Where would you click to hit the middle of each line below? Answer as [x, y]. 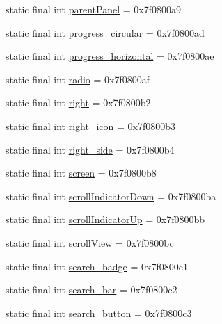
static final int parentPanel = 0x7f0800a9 [93, 9]
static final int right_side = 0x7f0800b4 [90, 149]
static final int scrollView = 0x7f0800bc [90, 242]
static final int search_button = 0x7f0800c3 [99, 313]
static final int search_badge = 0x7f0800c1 [97, 266]
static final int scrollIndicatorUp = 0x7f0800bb [105, 219]
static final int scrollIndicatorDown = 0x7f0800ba [111, 196]
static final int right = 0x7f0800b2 [78, 103]
